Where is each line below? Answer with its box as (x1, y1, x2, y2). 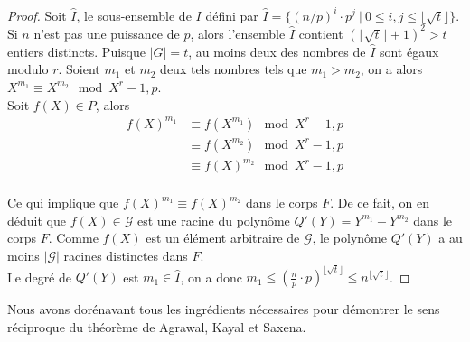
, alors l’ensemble (190, 23, 286, 42)
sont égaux (379, 42, 439, 60)
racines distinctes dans (63, 246, 188, 265)
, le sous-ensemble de (76, 5, 192, 24)
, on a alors (360, 60, 423, 79)
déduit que (7, 210, 66, 229)
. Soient (58, 60, 100, 79)
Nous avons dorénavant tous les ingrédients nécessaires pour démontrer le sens (7, 300, 440, 319)
